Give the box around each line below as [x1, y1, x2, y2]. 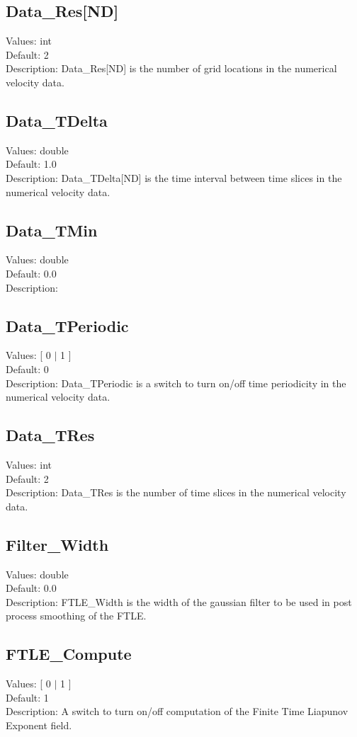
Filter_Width [6, 533, 109, 555]
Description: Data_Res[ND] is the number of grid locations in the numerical [6, 61, 337, 76]
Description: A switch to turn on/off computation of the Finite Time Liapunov [6, 704, 348, 719]
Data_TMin [6, 219, 98, 241]
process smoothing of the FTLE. [6, 608, 147, 623]
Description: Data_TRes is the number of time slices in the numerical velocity [6, 485, 346, 500]
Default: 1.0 [6, 156, 57, 171]
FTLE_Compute [6, 643, 132, 665]
